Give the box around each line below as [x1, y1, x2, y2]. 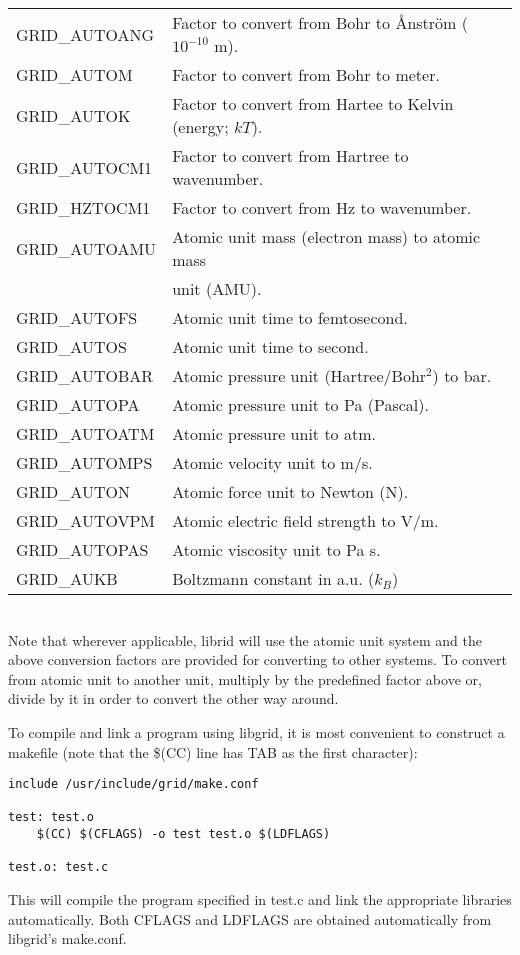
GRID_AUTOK [16, 103, 131, 127]
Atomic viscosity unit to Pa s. [172, 538, 381, 561]
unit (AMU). [172, 277, 262, 300]
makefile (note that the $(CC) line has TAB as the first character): [8, 741, 418, 762]
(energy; [172, 115, 229, 138]
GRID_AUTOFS [16, 306, 138, 329]
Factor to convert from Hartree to [172, 144, 409, 167]
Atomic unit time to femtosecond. [172, 306, 408, 329]
